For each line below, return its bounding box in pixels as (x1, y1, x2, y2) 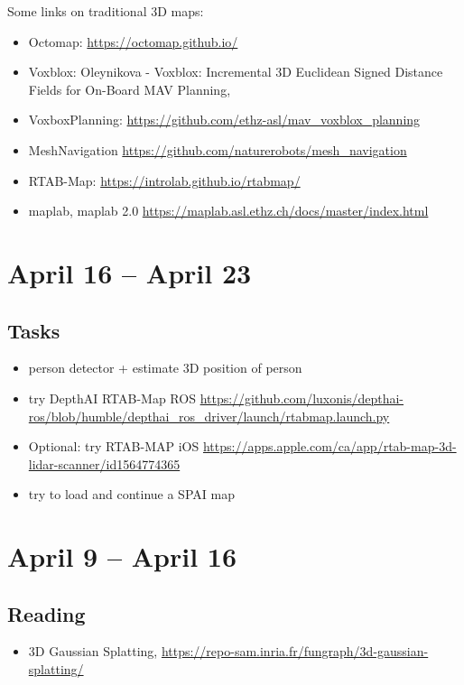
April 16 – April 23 (7, 254, 252, 291)
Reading (7, 599, 86, 627)
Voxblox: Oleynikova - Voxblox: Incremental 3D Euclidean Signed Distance (28, 62, 443, 81)
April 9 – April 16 (7, 538, 237, 575)
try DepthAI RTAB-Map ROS (28, 388, 196, 407)
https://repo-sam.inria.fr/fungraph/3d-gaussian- (161, 642, 429, 661)
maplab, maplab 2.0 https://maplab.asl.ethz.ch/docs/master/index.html (28, 201, 429, 220)
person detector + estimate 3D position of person (28, 358, 302, 377)
